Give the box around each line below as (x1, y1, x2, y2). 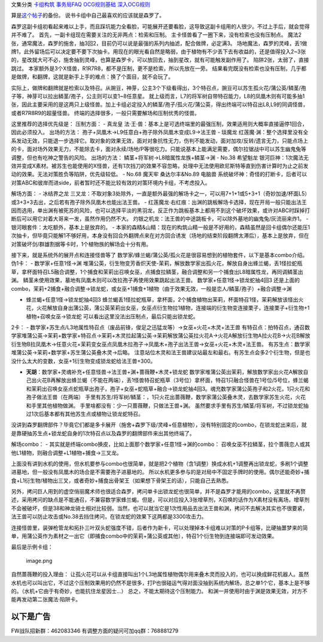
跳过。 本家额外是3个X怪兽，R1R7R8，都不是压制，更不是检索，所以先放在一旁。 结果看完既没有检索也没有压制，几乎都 (11, 65, 307, 72)
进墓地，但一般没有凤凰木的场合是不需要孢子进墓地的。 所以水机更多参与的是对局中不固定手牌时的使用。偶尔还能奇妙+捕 (11, 468, 310, 476)
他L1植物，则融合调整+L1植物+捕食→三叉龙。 (11, 449, 122, 456)
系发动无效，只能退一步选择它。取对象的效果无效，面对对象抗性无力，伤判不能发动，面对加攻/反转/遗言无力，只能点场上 (11, 137, 309, 144)
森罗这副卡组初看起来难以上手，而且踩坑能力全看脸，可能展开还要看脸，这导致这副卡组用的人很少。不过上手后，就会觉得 (11, 23, 310, 30)
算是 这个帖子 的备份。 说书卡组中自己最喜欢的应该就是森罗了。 (11, 12, 164, 19)
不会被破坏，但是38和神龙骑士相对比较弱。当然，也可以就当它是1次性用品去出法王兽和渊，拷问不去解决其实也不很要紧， (11, 504, 308, 512)
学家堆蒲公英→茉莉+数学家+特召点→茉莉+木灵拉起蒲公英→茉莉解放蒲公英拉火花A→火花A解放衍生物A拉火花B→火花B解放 (11, 332, 310, 339)
